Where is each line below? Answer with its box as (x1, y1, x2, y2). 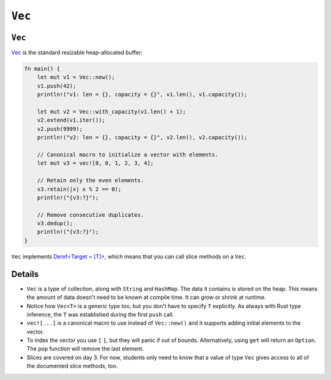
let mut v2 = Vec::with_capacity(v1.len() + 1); (37, 108, 186, 115)
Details (11, 269, 39, 279)
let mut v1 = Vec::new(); (37, 74, 115, 81)
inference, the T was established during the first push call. (26, 311, 174, 318)
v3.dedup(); (37, 220, 74, 227)
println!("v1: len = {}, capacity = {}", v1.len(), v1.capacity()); (37, 91, 248, 98)
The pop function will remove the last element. (26, 345, 144, 352)
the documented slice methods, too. (26, 362, 118, 370)
